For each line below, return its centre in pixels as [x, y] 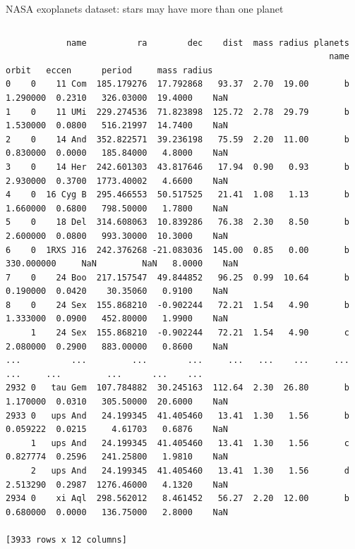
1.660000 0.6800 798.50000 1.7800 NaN [117, 208]
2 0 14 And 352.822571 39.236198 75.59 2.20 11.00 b [177, 139]
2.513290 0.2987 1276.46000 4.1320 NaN [117, 485]
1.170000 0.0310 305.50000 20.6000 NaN [117, 402]
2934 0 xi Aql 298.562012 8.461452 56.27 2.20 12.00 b [177, 499]
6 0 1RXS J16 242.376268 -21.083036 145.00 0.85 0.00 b [177, 250]
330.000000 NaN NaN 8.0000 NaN [122, 264]
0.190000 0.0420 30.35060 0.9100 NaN [117, 291]
